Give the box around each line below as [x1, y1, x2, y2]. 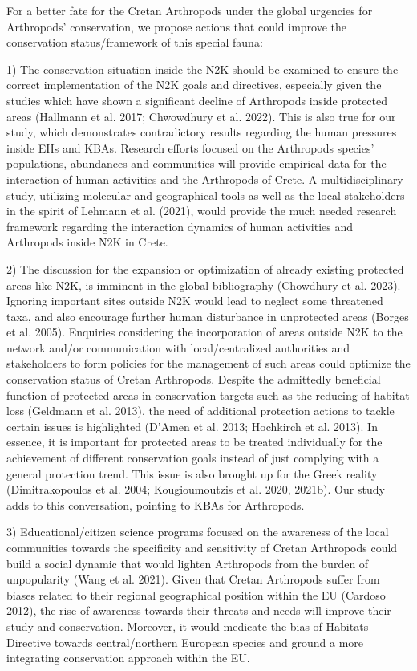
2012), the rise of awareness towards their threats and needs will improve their [6, 602, 391, 619]
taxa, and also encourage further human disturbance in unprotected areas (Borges [6, 307, 409, 324]
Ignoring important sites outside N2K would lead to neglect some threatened [6, 292, 383, 309]
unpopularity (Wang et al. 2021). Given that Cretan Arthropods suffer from [6, 571, 380, 588]
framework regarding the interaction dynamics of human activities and [6, 218, 354, 234]
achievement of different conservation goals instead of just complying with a [6, 449, 379, 466]
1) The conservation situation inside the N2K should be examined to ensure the [6, 60, 399, 77]
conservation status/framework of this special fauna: [6, 34, 263, 51]
